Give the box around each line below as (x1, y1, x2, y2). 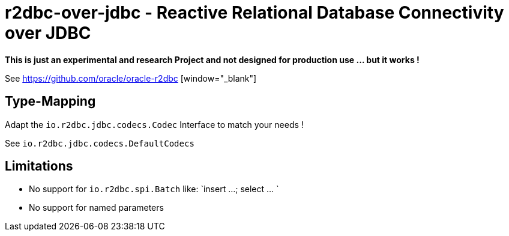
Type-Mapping (5, 94, 96, 109)
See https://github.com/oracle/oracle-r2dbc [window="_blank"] (5, 73, 257, 83)
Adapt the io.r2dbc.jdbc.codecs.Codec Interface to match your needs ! (5, 119, 304, 130)
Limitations (5, 159, 73, 174)
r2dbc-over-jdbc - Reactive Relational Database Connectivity (5, 2, 504, 23)
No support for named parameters (29, 202, 164, 213)
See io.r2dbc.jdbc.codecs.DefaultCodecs (5, 138, 194, 148)
